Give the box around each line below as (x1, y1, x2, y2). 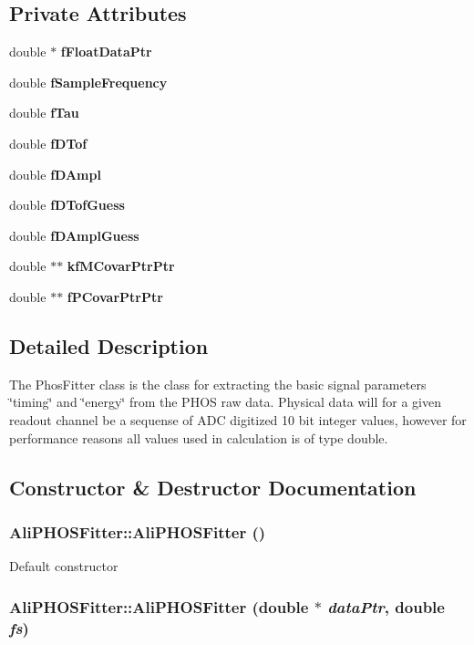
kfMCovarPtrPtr (67, 256, 175, 276)
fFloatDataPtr (60, 42, 152, 61)
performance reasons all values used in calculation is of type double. (9, 428, 388, 447)
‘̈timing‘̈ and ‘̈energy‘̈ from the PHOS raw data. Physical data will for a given (9, 392, 441, 411)
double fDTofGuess (9, 195, 125, 214)
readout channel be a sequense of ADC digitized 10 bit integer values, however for (9, 410, 467, 429)
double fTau (9, 103, 79, 122)
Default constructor (9, 557, 118, 576)
